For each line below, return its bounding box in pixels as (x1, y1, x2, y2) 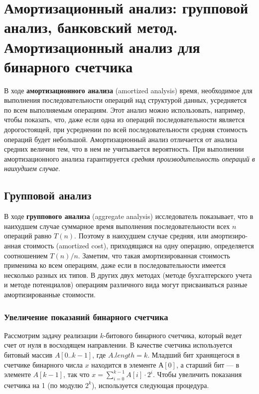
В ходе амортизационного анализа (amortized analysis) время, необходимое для (4, 85, 253, 95)
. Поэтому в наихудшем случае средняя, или (74, 230, 209, 241)
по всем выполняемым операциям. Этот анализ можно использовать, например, (4, 104, 246, 115)
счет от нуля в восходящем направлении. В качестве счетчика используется (4, 340, 233, 350)
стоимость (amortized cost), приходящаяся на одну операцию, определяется (23, 240, 254, 251)
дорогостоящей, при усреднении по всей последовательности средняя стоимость (4, 124, 248, 135)
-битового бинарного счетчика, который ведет (104, 330, 242, 340)
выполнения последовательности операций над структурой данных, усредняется (4, 95, 247, 105)
